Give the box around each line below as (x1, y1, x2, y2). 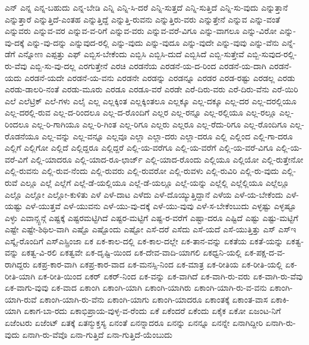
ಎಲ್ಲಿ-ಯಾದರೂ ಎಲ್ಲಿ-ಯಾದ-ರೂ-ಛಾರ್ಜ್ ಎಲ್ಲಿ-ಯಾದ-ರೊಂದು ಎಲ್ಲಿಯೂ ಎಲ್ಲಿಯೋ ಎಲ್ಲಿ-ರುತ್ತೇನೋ (30, 153, 304, 165)
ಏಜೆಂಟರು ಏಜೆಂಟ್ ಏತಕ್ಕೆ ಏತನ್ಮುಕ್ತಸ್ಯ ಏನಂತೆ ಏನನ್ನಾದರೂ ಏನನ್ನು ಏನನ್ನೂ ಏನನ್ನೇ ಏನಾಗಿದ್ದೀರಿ (5, 316, 263, 329)
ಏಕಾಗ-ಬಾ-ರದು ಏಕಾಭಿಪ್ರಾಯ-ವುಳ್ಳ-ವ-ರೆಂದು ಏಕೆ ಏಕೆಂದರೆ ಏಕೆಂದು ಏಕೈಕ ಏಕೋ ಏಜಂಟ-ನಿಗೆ (24, 304, 281, 317)
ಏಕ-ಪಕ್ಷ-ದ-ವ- (244, 246, 285, 259)
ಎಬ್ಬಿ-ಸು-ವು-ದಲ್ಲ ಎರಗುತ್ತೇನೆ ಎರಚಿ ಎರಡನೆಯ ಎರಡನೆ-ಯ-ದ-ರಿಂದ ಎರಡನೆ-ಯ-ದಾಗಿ (30, 59, 266, 72)
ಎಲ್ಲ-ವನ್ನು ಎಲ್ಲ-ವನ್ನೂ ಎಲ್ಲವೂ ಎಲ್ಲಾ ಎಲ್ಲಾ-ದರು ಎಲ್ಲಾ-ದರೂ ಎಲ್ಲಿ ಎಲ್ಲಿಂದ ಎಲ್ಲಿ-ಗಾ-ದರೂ (42, 129, 293, 142)
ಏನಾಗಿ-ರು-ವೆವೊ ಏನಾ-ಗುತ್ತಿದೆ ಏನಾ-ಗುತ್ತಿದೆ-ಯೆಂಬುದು (22, 328, 172, 340)
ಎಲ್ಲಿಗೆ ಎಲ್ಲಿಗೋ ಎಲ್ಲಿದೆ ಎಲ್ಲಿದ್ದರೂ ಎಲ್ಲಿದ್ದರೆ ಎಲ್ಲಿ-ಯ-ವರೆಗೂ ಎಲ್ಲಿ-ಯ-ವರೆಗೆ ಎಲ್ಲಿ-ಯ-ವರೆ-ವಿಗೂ (5, 141, 273, 154)
